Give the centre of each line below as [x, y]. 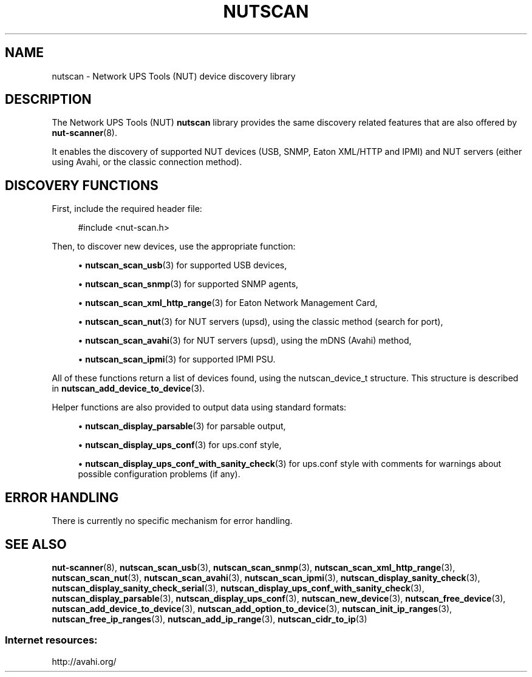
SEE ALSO [36, 544]
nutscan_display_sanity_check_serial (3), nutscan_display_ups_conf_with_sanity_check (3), [238, 588]
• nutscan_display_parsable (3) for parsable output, [182, 426]
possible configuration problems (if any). [159, 474]
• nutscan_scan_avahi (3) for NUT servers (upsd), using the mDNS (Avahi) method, [245, 341]
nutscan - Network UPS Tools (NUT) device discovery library [174, 76]
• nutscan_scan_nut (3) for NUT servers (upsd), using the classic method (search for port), [261, 322]
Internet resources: [51, 640]
